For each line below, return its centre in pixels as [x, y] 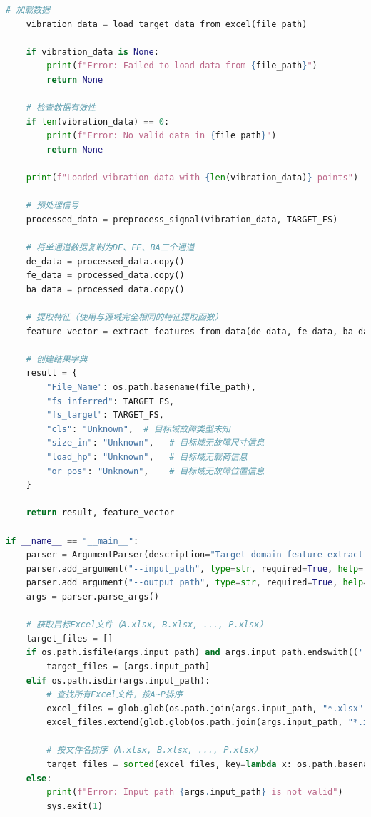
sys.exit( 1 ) [75, 806]
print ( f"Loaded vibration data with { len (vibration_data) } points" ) [192, 178]
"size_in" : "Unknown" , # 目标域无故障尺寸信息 [156, 443]
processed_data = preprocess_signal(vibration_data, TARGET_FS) [182, 219]
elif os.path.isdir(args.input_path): [118, 680]
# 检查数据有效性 [61, 108]
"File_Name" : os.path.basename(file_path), [151, 387]
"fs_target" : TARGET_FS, [105, 415]
